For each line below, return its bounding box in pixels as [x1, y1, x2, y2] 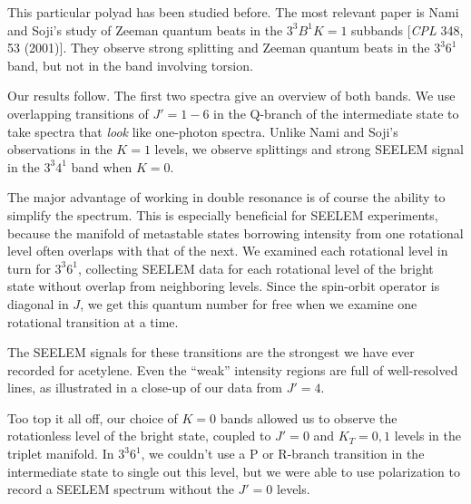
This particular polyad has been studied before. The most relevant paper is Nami [7, 3, 459, 21]
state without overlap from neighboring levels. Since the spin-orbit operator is [7, 276, 440, 296]
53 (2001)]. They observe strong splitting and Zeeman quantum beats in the [7, 38, 430, 57]
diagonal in [7, 294, 69, 313]
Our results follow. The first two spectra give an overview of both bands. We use [7, 86, 456, 105]
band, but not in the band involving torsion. [7, 55, 253, 74]
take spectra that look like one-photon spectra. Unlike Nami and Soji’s [7, 121, 398, 141]
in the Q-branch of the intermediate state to [213, 103, 459, 122]
